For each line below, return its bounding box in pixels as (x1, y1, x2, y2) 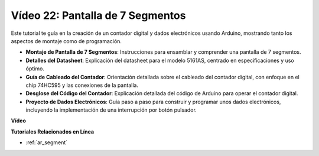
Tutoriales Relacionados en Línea (11, 128, 95, 135)
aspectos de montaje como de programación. (11, 37, 122, 44)
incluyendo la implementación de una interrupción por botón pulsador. (25, 106, 197, 113)
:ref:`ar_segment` (25, 139, 68, 146)
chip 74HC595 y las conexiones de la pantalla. (25, 82, 139, 89)
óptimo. (25, 65, 44, 72)
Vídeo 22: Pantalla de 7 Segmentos (11, 9, 186, 22)
